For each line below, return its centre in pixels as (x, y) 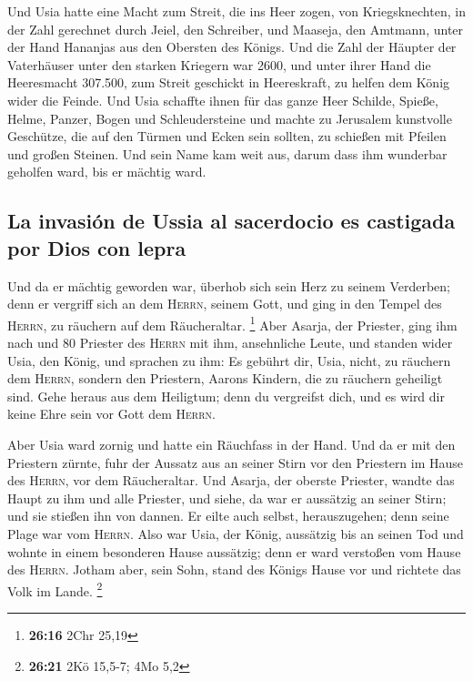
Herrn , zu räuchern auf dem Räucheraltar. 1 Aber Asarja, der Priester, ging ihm (232, 323)
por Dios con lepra (97, 247)
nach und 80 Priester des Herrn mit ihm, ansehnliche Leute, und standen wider (230, 342)
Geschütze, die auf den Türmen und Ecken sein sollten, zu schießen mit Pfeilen (227, 136)
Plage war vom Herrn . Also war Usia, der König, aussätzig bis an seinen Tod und (236, 533)
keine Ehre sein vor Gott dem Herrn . (111, 414)
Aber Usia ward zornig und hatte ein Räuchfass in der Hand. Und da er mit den (231, 444)
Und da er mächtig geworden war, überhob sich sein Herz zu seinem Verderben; (229, 285)
